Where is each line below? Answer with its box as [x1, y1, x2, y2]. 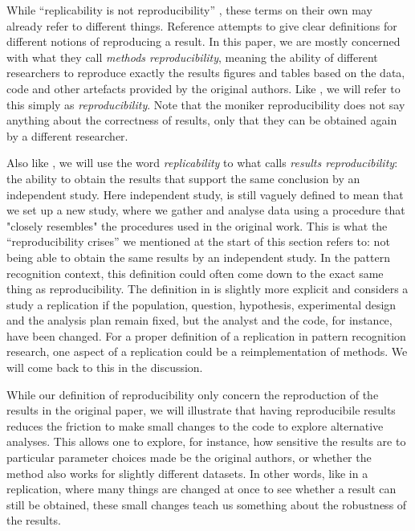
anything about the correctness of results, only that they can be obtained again [6, 112, 397, 129]
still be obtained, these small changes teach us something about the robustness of [6, 496, 407, 513]
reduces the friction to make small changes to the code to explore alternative [6, 417, 384, 434]
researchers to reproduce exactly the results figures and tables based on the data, [6, 64, 405, 81]
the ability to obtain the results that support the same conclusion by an [6, 170, 360, 186]
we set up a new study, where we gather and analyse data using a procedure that [6, 202, 405, 219]
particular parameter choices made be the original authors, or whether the [6, 449, 372, 466]
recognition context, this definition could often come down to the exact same [6, 264, 384, 281]
